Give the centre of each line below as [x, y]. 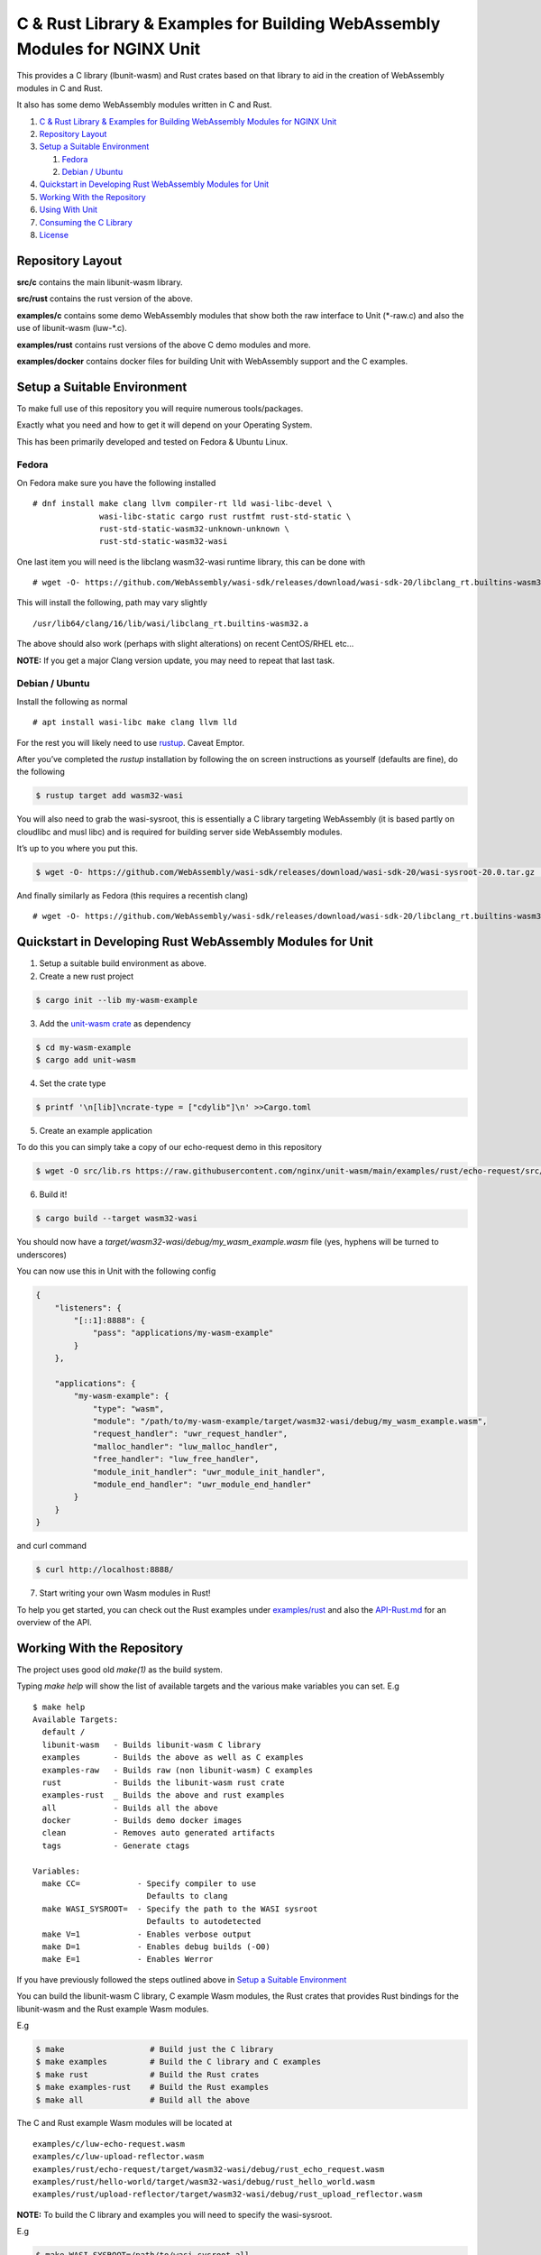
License [54, 235]
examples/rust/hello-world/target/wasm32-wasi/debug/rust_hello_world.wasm [204, 2182]
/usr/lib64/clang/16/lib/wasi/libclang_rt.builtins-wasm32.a [170, 623]
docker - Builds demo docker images [142, 1821]
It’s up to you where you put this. [78, 849]
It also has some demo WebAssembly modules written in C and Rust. [144, 105]
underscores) [42, 1255]
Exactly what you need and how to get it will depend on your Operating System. [165, 425]
